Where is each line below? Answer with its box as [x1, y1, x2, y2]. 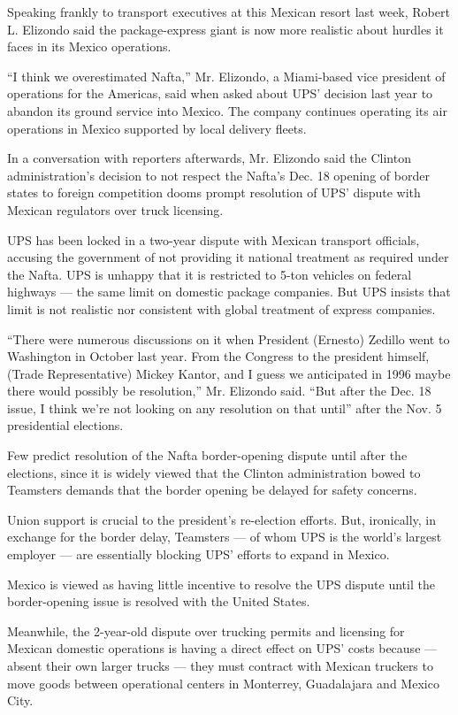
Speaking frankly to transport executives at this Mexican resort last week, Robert [7, 3, 450, 20]
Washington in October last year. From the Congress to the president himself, [7, 347, 430, 365]
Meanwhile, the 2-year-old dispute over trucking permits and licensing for [7, 621, 405, 640]
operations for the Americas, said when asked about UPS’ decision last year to [7, 84, 433, 103]
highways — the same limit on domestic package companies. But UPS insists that [7, 282, 451, 301]
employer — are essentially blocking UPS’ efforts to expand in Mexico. [7, 545, 390, 564]
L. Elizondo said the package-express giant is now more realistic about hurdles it [7, 19, 444, 38]
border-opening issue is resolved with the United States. [7, 592, 310, 611]
